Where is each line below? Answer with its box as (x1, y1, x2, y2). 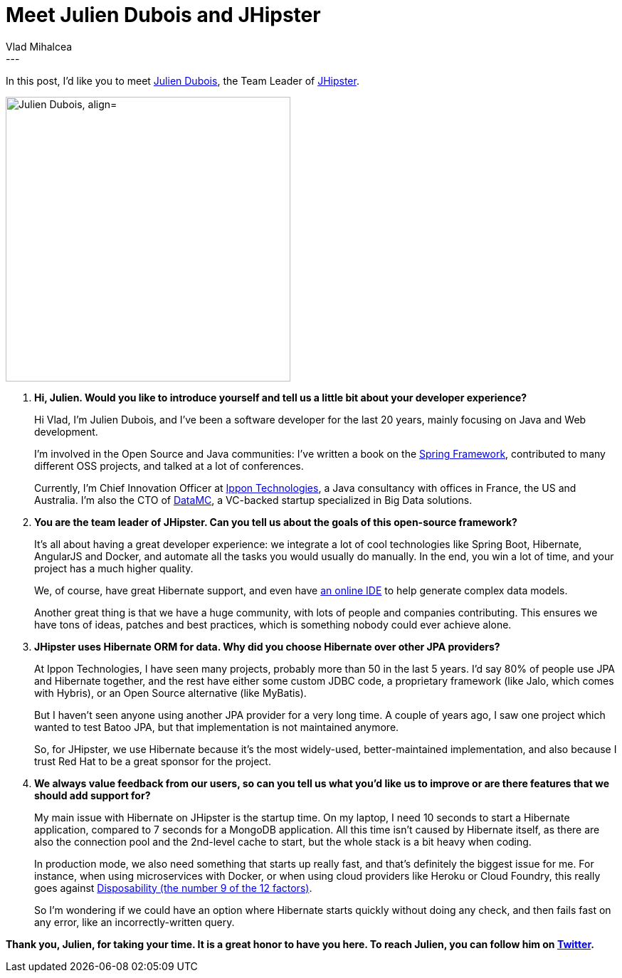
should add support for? (34, 789, 151, 801)
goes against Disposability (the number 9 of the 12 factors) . (34, 881, 312, 894)
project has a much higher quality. (34, 562, 194, 574)
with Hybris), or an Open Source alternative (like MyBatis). (34, 686, 307, 699)
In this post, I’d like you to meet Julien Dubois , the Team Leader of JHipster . (6, 74, 359, 87)
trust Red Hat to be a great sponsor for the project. (34, 754, 271, 767)
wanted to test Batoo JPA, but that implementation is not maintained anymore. (34, 720, 399, 733)
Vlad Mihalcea (6, 40, 73, 53)
